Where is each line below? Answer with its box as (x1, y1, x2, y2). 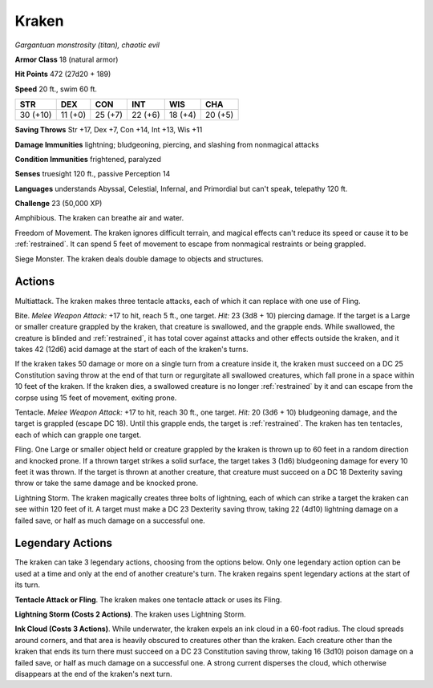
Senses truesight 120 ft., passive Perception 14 (14, 169, 171, 179)
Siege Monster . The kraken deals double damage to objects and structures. (14, 253, 264, 264)
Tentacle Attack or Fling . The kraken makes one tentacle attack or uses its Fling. (14, 594, 282, 605)
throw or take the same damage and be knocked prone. (14, 478, 199, 488)
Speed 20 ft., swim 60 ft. (14, 84, 98, 94)
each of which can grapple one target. (14, 430, 142, 439)
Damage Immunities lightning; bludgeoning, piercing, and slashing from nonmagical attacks (14, 140, 320, 149)
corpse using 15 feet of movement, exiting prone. (14, 393, 177, 403)
